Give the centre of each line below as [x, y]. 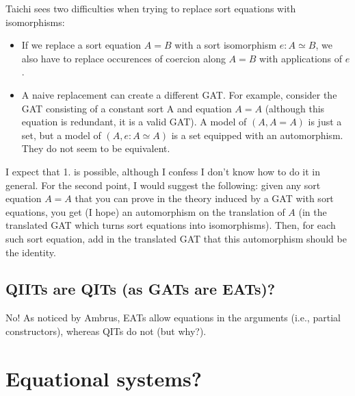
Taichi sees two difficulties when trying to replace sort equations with [151, 8]
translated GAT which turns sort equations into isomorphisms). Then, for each [171, 225]
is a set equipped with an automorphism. [257, 135]
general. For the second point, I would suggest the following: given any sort [163, 185]
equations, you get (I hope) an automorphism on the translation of [145, 211]
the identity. [31, 252]
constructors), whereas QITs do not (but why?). [106, 331]
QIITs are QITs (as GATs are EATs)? [141, 289]
